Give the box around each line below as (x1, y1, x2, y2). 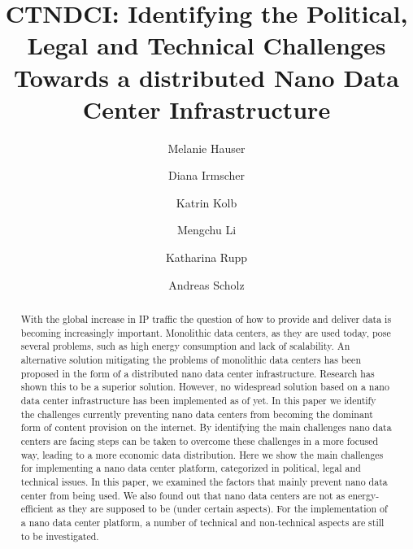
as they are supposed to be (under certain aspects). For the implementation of (56, 502, 388, 516)
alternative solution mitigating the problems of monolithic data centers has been (20, 353, 361, 367)
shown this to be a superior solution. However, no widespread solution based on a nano (20, 380, 389, 394)
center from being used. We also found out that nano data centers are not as (20, 488, 346, 502)
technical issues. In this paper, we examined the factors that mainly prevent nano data (20, 474, 388, 488)
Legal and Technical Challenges (27, 28, 386, 62)
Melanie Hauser (167, 139, 246, 156)
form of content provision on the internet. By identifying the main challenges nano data (20, 420, 392, 434)
